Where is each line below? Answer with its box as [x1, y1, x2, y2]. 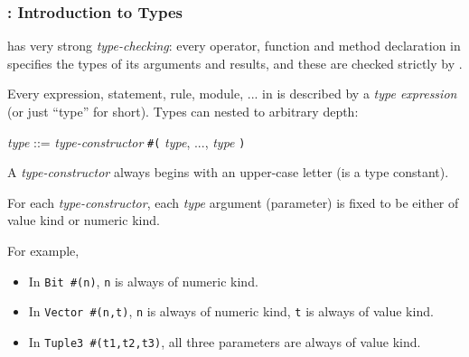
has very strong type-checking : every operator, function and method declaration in [7, 36, 461, 55]
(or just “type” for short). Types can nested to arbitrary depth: [7, 102, 359, 120]
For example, [7, 241, 80, 260]
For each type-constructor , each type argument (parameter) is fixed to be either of [7, 193, 459, 211]
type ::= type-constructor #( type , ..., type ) [7, 132, 246, 151]
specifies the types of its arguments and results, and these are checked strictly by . [7, 53, 463, 72]
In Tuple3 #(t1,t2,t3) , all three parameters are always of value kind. [28, 332, 421, 351]
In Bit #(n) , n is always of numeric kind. [28, 271, 258, 290]
